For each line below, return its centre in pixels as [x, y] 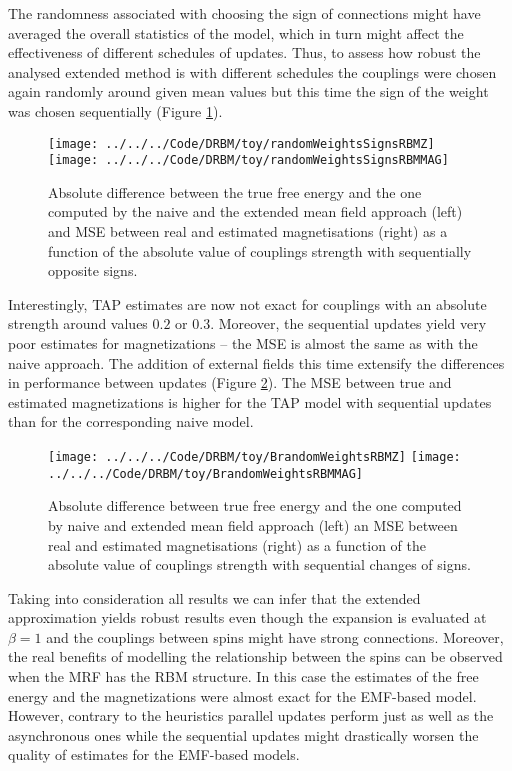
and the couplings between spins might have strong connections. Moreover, [275, 636]
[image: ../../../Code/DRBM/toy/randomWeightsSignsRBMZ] [241, 143]
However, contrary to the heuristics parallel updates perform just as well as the [251, 715]
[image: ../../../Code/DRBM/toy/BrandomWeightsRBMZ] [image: [254, 457]
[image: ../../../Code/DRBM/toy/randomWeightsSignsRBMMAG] [248, 160]
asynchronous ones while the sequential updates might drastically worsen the [243, 734]
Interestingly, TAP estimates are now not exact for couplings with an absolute [247, 303]
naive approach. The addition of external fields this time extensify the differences [256, 362]
